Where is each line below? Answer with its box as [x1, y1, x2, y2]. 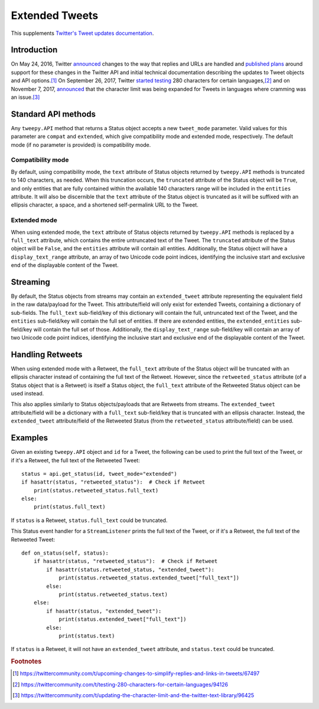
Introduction [11, 45, 58, 55]
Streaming [11, 277, 50, 287]
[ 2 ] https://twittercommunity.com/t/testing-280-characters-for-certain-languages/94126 [12, 681, 229, 688]
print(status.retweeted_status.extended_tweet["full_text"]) [58, 575, 240, 581]
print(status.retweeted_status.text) [58, 591, 168, 598]
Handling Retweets [11, 349, 83, 359]
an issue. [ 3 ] [11, 94, 40, 101]
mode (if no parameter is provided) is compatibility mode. [11, 141, 151, 148]
